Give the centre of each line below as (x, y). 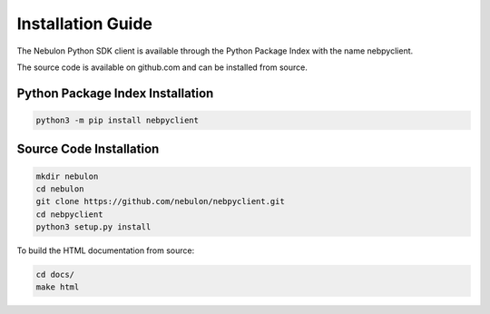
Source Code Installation (88, 149)
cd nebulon (60, 189)
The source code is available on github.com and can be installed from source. (162, 67)
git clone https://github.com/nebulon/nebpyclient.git (160, 201)
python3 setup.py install (93, 227)
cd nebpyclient (69, 214)
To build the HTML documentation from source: (106, 250)
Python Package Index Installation (115, 93)
